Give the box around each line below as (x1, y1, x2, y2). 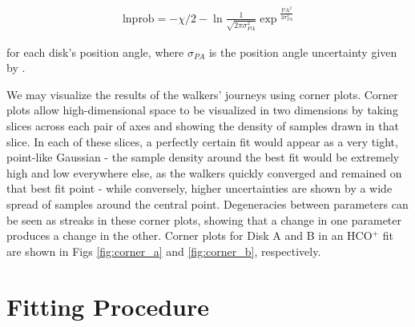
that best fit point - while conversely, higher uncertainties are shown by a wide (6, 180, 393, 197)
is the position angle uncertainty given (208, 43, 397, 60)
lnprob (122, 13, 155, 25)
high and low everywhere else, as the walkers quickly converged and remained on (6, 164, 402, 181)
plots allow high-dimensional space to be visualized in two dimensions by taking (6, 102, 398, 118)
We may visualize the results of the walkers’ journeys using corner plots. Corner (6, 86, 398, 102)
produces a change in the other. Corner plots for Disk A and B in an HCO (6, 227, 373, 244)
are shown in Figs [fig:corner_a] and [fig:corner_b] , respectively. (6, 242, 321, 259)
